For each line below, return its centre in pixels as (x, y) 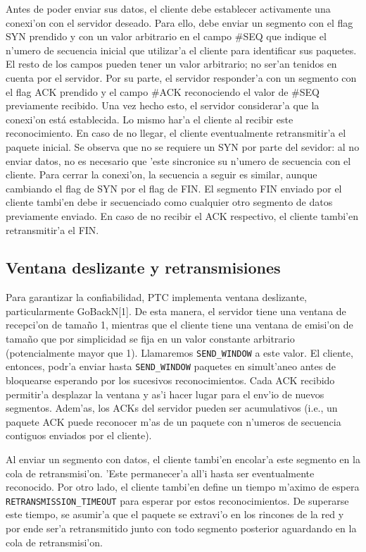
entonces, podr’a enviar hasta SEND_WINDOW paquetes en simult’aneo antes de (171, 366)
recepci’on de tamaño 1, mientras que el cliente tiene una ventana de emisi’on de (179, 325)
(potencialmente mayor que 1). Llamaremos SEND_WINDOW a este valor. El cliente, (179, 352)
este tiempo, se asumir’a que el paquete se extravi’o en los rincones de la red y (175, 514)
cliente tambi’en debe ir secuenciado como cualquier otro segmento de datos (169, 202)
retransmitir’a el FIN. (52, 229)
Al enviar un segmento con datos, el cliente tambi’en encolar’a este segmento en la (183, 459)
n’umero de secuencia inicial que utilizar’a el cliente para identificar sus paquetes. (181, 50)
